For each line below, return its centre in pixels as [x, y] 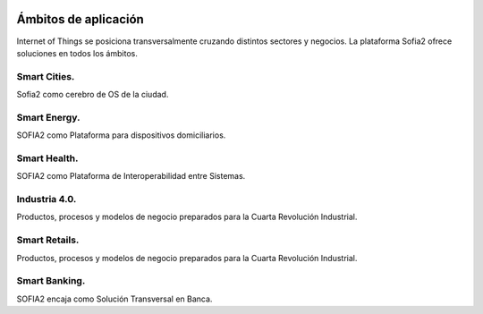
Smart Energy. [48, 117]
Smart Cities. [46, 76]
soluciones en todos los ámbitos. [77, 53]
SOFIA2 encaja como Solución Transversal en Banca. [114, 299]
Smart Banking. [51, 281]
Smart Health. [47, 158]
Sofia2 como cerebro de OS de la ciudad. [93, 95]
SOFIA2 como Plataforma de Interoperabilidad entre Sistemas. [131, 176]
